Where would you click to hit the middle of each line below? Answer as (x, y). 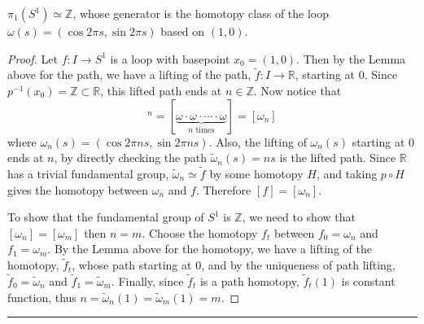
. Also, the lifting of (258, 141)
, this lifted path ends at (161, 90)
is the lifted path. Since (338, 158)
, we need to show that (299, 217)
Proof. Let (33, 58)
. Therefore (223, 189)
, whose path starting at (132, 265)
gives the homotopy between (78, 189)
